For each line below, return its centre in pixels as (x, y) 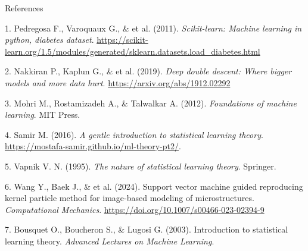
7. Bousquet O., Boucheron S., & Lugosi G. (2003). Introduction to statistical (147, 229)
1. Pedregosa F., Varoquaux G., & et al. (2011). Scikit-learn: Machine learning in (153, 28)
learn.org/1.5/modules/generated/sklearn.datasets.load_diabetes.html (133, 51)
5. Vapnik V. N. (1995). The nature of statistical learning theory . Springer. (141, 166)
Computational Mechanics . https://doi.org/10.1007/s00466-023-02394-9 (135, 209)
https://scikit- (122, 40)
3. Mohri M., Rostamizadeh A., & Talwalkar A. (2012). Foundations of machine (151, 103)
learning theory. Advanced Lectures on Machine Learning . (110, 241)
